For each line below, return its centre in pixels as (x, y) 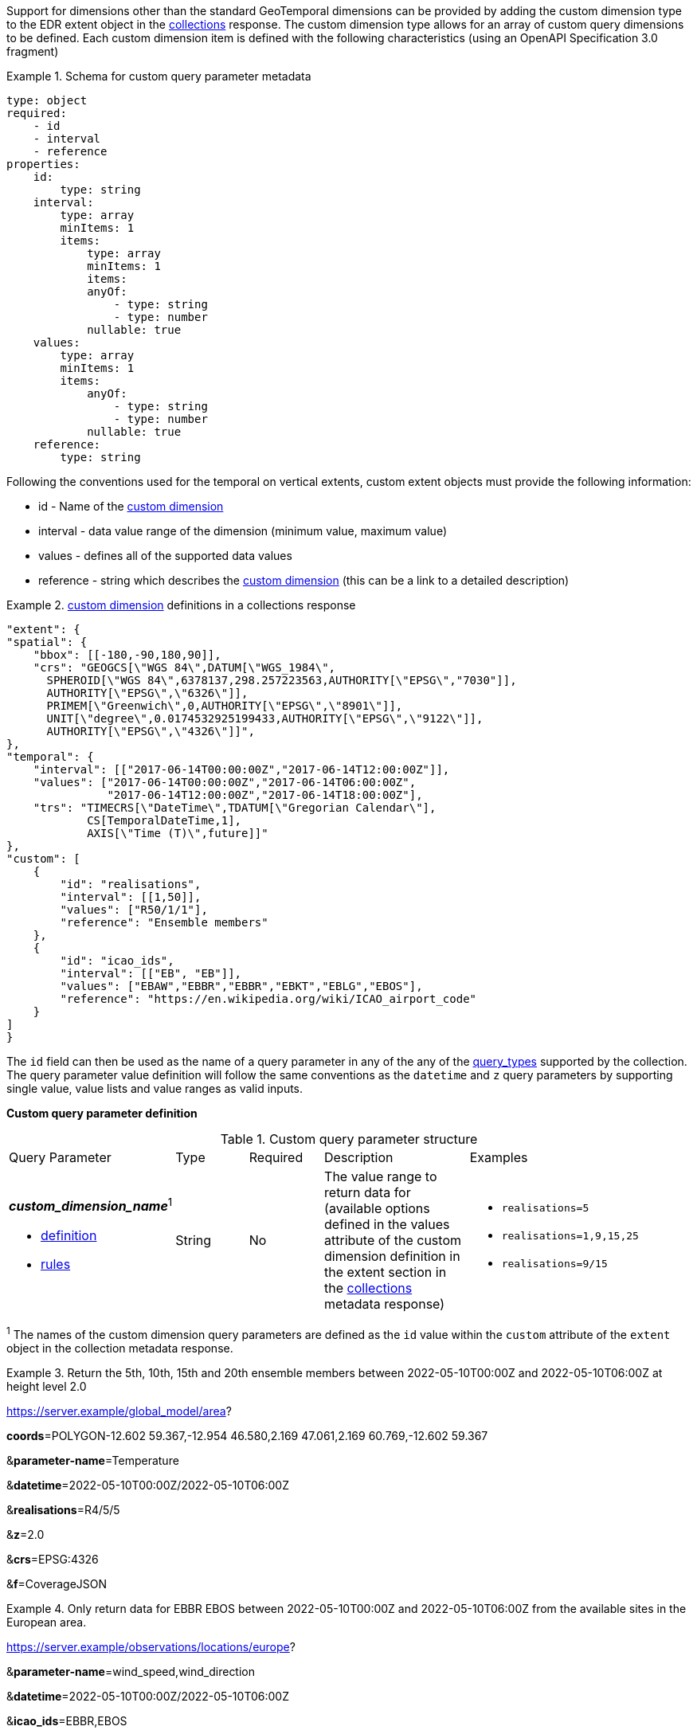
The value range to (381, 1176)
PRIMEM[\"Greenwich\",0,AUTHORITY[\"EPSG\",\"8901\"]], (225, 706)
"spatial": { (47, 642)
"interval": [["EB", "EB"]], (151, 973)
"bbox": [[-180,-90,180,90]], (127, 655)
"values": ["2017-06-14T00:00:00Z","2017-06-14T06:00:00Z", (225, 782)
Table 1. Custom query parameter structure (349, 1139)
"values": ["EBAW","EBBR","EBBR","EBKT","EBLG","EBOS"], (241, 986)
